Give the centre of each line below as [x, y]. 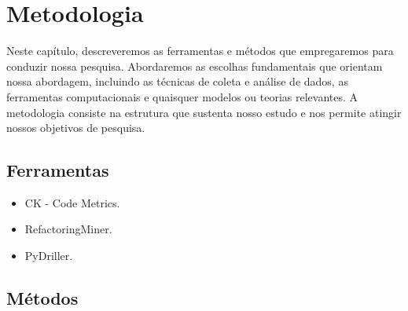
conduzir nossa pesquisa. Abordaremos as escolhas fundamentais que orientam [195, 66]
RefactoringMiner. [68, 229]
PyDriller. [49, 256]
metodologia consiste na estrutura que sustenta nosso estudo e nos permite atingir [204, 112]
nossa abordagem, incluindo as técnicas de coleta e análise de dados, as [177, 81]
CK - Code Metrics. [72, 202]
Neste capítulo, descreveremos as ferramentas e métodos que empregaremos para [200, 51]
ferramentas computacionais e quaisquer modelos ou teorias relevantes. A [182, 96]
